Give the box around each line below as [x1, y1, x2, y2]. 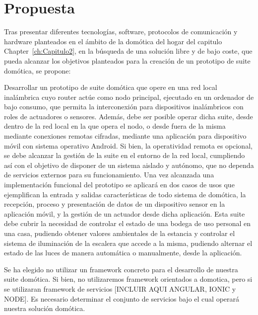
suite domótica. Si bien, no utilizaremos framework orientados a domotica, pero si [4, 274, 253, 284]
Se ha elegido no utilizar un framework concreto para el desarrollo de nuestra [4, 264, 238, 274]
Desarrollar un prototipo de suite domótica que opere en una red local [4, 82, 217, 92]
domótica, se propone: [4, 65, 71, 76]
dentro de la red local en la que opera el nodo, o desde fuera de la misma [4, 121, 226, 131]
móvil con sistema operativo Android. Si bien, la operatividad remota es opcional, [4, 140, 253, 151]
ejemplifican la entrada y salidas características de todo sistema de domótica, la [4, 189, 246, 199]
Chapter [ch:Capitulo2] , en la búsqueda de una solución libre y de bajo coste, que [4, 46, 253, 56]
